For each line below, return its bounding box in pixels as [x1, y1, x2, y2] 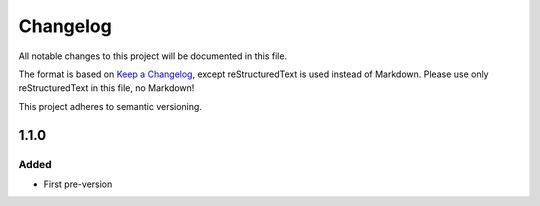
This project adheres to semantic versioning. [18, 100, 202, 112]
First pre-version [43, 178, 113, 190]
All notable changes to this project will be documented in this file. [18, 50, 288, 62]
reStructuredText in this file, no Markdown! [18, 82, 195, 94]
